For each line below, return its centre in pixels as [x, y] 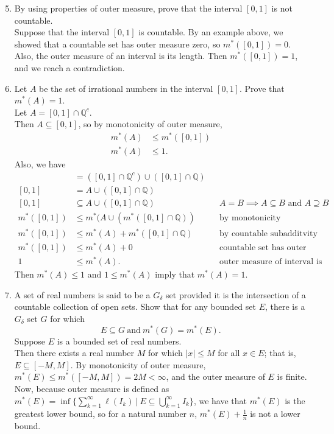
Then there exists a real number [74, 353]
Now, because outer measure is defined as [92, 389]
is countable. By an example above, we [211, 32]
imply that [175, 274]
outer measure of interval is [271, 262]
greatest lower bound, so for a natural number [101, 414]
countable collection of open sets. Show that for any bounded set [135, 306]
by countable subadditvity [268, 233]
